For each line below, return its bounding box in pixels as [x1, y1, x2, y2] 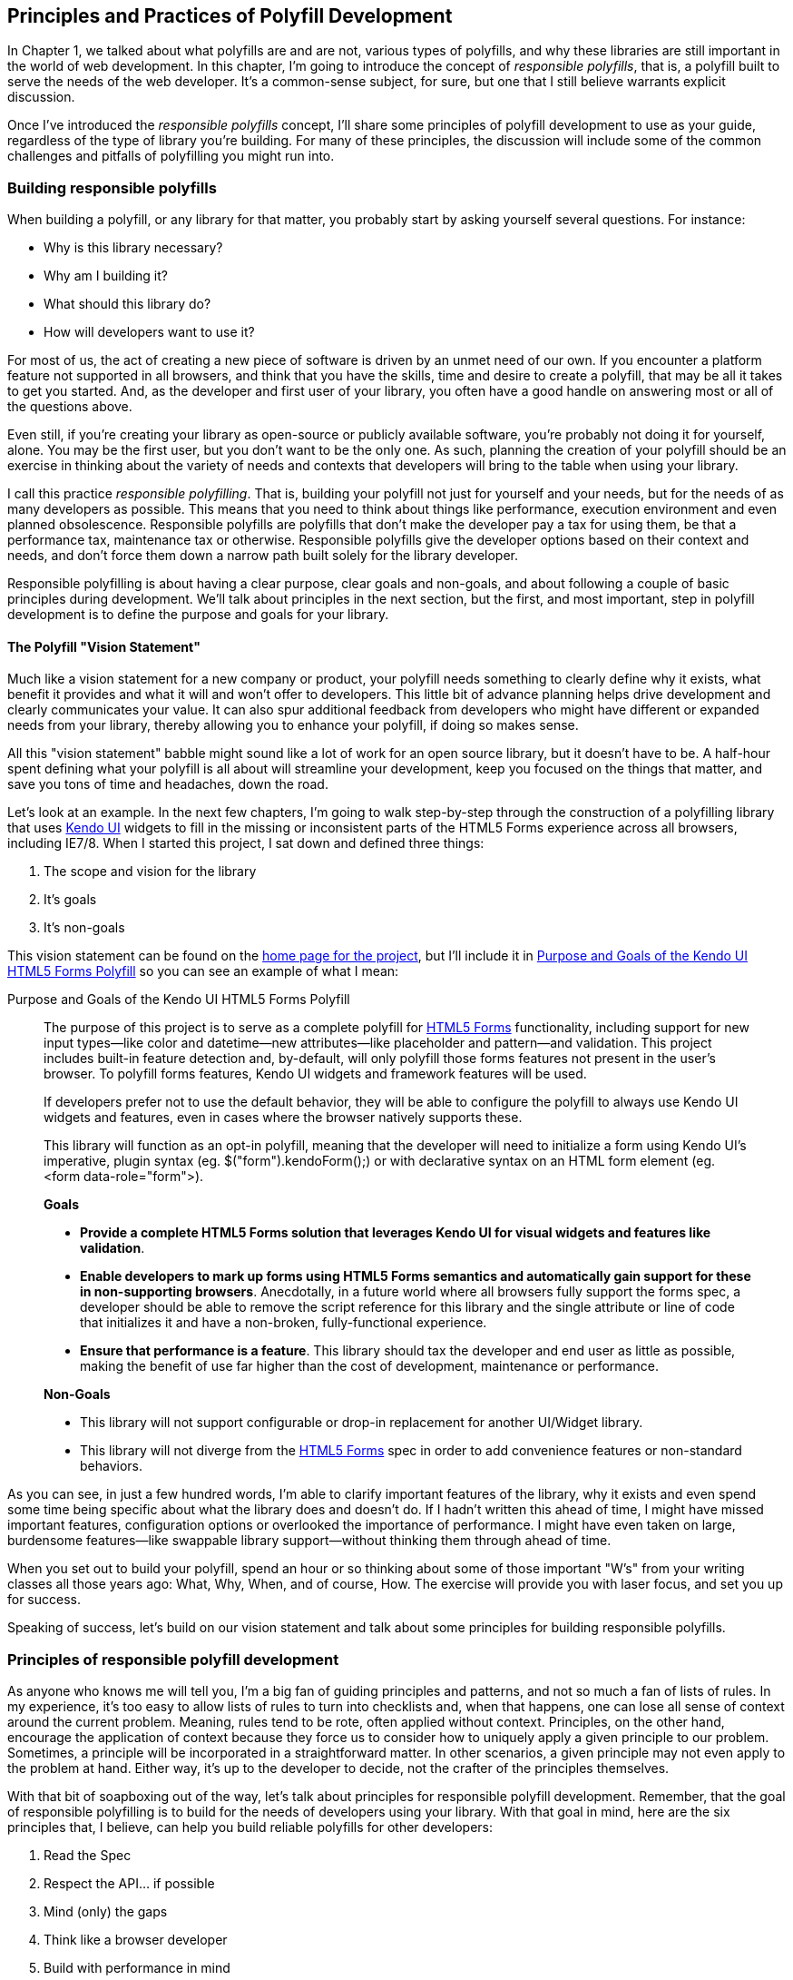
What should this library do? [44, 296, 211, 312]
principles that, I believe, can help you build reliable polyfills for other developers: [7, 1819, 493, 1836]
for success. [7, 1591, 82, 1608]
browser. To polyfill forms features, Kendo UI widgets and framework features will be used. [44, 1066, 587, 1082]
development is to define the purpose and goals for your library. [7, 606, 389, 623]
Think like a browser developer [44, 1932, 228, 1948]
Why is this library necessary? [44, 240, 223, 256]
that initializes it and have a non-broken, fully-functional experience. [80, 1315, 487, 1331]
